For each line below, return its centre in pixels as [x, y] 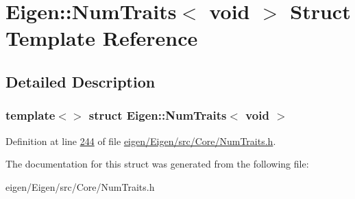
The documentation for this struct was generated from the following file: [157, 164]
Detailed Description [81, 81]
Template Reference [102, 38]
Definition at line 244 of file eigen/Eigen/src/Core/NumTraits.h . [141, 141]
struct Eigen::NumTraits [158, 115]
